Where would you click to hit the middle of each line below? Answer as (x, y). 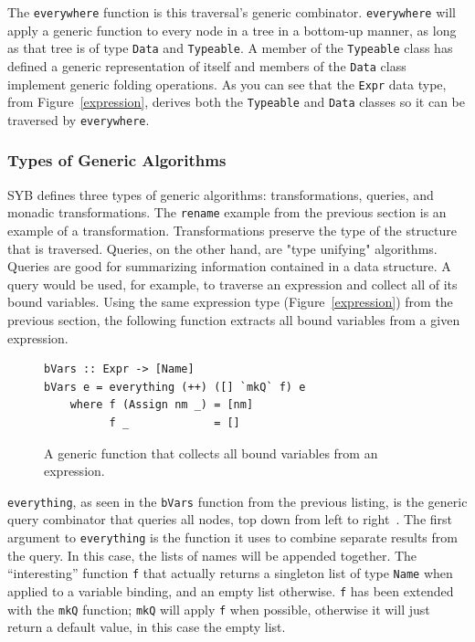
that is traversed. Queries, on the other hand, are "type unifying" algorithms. (222, 248)
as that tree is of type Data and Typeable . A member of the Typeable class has (230, 48)
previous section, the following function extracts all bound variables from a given (234, 319)
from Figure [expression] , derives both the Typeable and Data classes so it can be (236, 102)
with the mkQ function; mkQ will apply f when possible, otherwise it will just (219, 609)
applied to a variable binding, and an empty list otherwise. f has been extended (231, 590)
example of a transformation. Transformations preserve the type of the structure (232, 230)
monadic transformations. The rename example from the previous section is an (227, 212)
